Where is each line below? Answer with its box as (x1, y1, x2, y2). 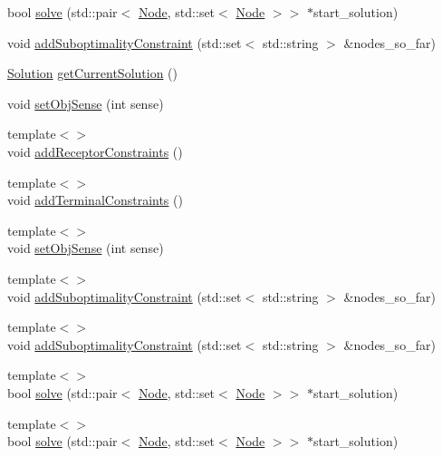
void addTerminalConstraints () (7, 190, 183, 209)
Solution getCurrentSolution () (7, 63, 178, 83)
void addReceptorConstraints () (7, 141, 183, 160)
